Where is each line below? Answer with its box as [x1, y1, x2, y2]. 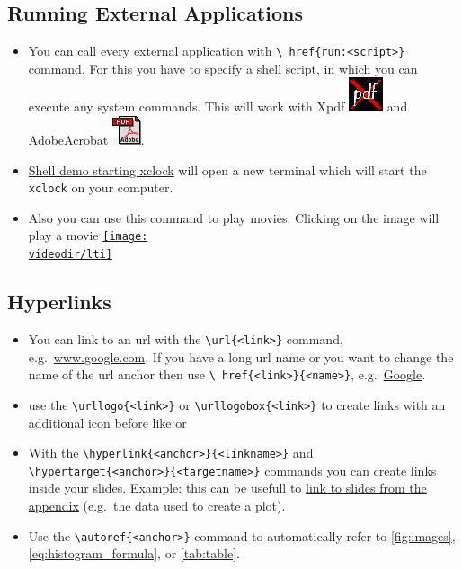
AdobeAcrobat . [28, 130, 145, 149]
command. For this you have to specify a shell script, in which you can [28, 58, 418, 77]
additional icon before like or [28, 413, 187, 431]
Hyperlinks [7, 288, 111, 316]
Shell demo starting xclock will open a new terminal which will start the [28, 160, 427, 179]
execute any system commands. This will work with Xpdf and [28, 97, 408, 116]
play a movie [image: [28, 226, 148, 244]
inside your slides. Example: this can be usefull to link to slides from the [28, 478, 427, 497]
